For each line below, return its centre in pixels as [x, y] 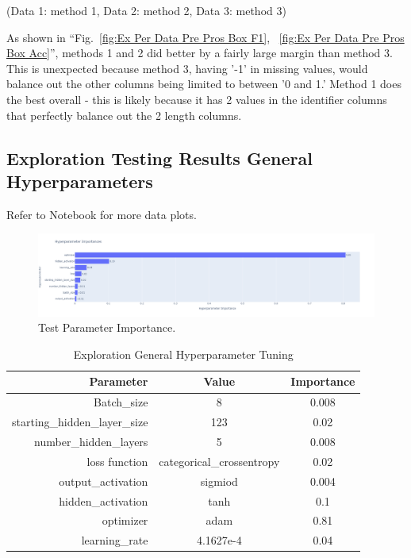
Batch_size [121, 402]
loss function [117, 461]
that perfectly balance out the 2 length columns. [124, 115]
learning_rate [115, 540]
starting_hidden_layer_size [80, 422]
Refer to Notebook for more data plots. [102, 214]
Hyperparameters [80, 181]
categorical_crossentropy [219, 461]
